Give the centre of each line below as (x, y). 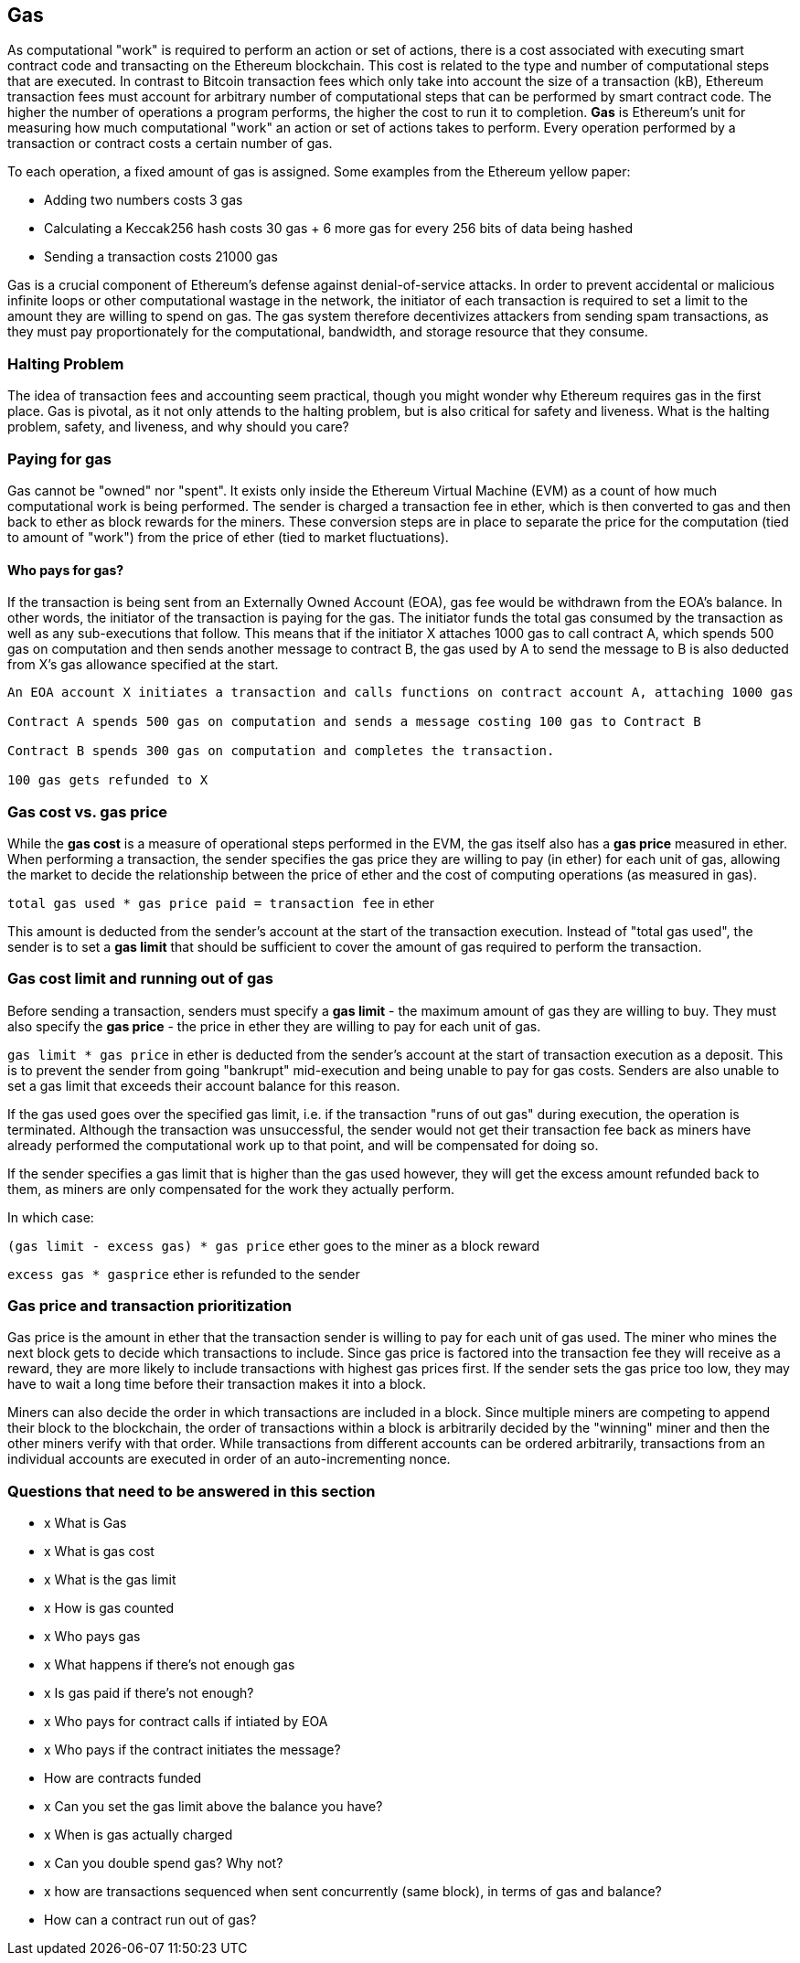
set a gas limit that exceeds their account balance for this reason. (204, 1085)
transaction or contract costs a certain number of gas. (170, 144)
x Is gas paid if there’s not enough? (149, 1693)
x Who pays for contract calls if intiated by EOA (186, 1722)
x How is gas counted (109, 1608)
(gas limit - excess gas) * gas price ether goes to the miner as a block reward (274, 1245)
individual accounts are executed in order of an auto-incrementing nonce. (229, 1459)
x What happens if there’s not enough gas (170, 1665)
